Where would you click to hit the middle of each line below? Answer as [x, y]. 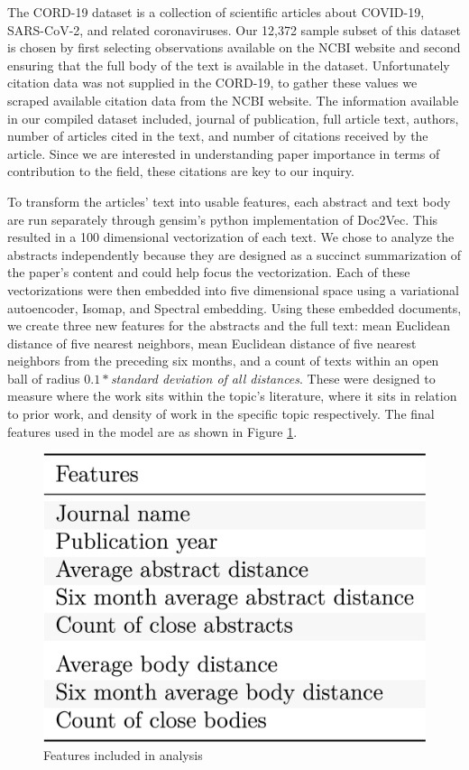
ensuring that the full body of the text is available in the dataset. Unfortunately [229, 65]
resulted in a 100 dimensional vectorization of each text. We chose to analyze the [231, 237]
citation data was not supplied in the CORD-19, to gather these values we [212, 83]
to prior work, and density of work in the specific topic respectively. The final [221, 414]
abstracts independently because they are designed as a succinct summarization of [234, 254]
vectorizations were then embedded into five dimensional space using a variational [233, 289]
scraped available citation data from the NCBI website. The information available [233, 100]
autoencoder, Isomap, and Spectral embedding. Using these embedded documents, [234, 307]
